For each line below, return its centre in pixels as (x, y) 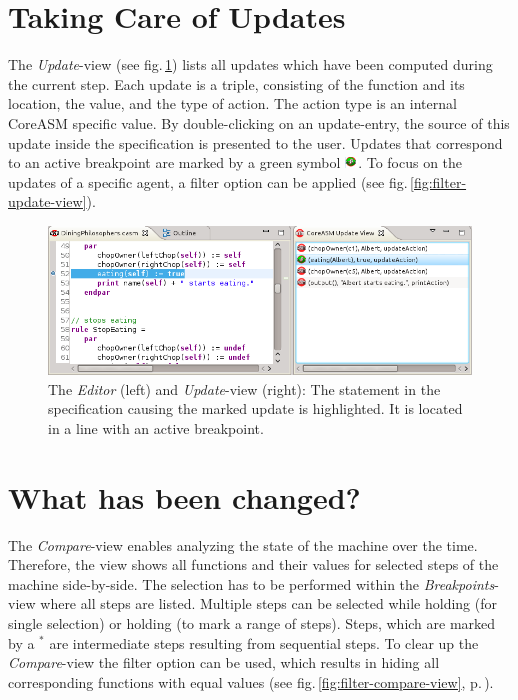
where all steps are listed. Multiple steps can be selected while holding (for (268, 603)
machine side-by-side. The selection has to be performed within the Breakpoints (251, 583)
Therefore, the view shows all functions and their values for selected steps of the (253, 564)
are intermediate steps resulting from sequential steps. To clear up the (264, 642)
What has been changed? (184, 496)
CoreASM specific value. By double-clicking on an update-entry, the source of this (259, 122)
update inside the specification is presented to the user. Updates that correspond (255, 142)
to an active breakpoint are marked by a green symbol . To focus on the (235, 162)
